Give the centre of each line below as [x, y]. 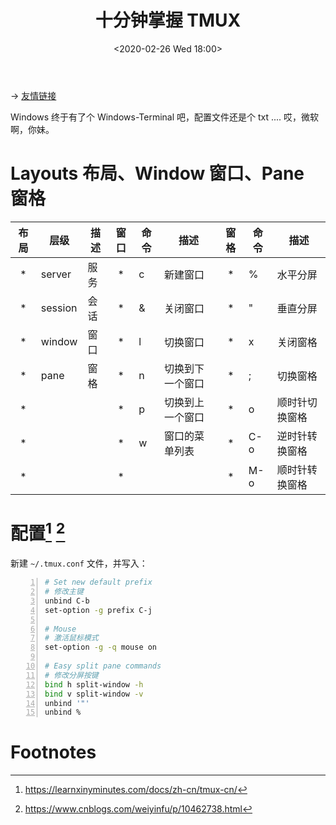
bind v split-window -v [94, 694]
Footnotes [53, 752]
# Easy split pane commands [103, 666]
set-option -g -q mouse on [101, 647]
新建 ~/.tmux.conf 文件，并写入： [79, 563]
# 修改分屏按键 [71, 675]
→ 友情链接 [33, 95]
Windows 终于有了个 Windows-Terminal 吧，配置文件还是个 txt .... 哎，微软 [165, 117]
